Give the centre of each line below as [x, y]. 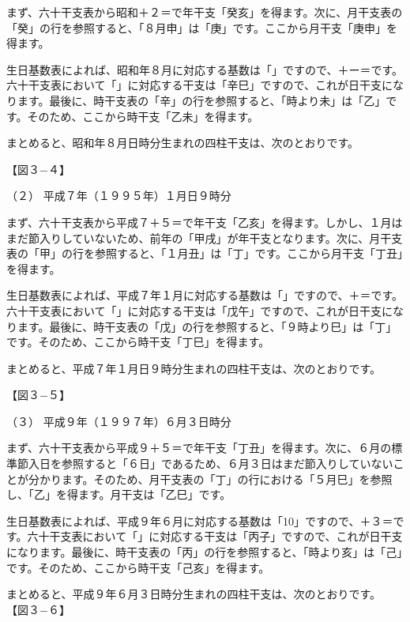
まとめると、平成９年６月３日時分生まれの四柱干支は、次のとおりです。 [194, 594]
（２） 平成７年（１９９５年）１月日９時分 [119, 196]
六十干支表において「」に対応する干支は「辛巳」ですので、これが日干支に [200, 85]
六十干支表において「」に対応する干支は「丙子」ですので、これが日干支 [215, 536]
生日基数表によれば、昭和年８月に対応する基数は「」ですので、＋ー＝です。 [205, 69]
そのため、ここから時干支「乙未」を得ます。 [143, 116]
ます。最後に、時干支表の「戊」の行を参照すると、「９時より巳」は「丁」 [207, 326]
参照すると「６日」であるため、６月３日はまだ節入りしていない [227, 464]
